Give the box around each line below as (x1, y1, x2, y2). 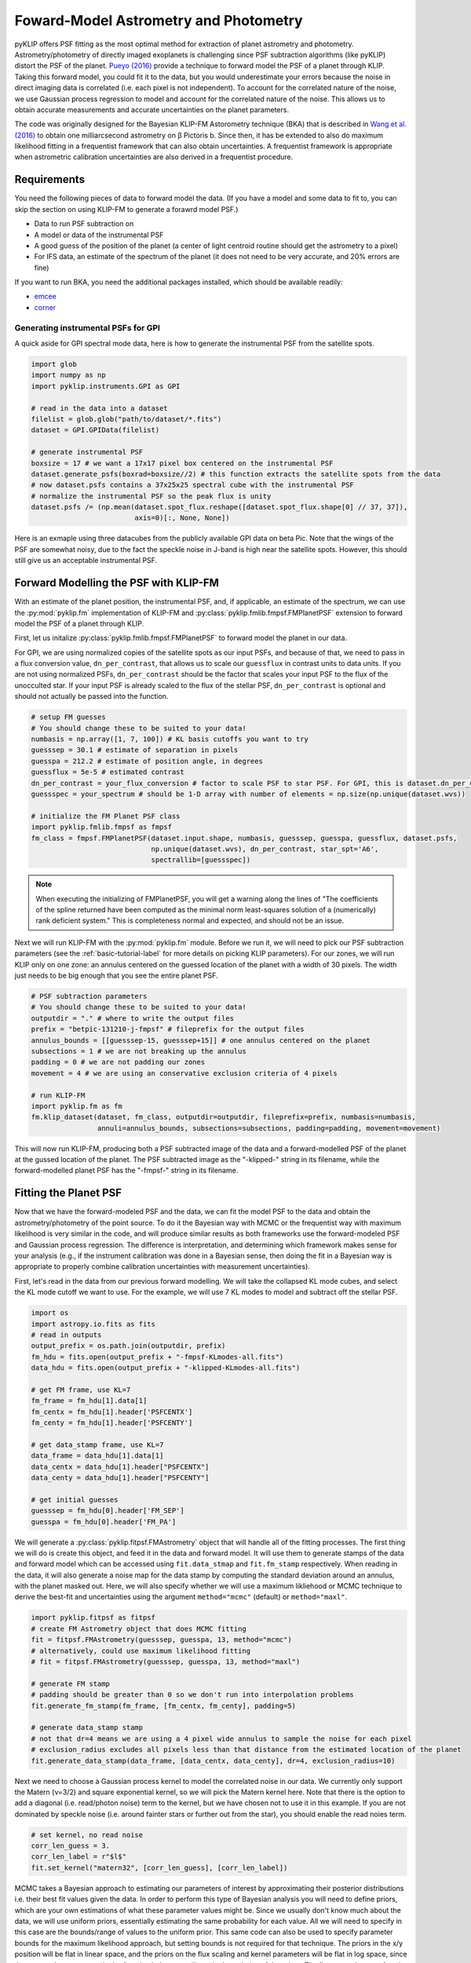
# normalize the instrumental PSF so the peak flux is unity (31, 492, 272, 500)
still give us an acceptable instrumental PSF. (14, 556, 158, 565)
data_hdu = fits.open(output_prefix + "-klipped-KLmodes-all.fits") (31, 1363, 301, 1373)
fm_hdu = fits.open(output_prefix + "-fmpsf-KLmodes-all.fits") (31, 1352, 284, 1362)
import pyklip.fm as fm (31, 1102, 123, 1110)
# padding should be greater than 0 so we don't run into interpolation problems (31, 1691, 355, 1699)
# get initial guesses (31, 1495, 119, 1504)
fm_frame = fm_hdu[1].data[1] (31, 1396, 148, 1406)
